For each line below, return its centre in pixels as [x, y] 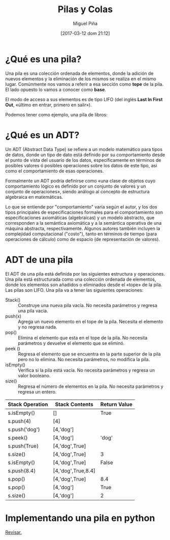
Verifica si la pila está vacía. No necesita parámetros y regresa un [87, 370]
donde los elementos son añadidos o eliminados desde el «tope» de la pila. [84, 284]
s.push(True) [23, 446]
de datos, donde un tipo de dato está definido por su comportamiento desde [85, 155]
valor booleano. [34, 375]
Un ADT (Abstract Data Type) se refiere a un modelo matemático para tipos [84, 149]
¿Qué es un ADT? [42, 135]
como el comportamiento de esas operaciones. [55, 171]
